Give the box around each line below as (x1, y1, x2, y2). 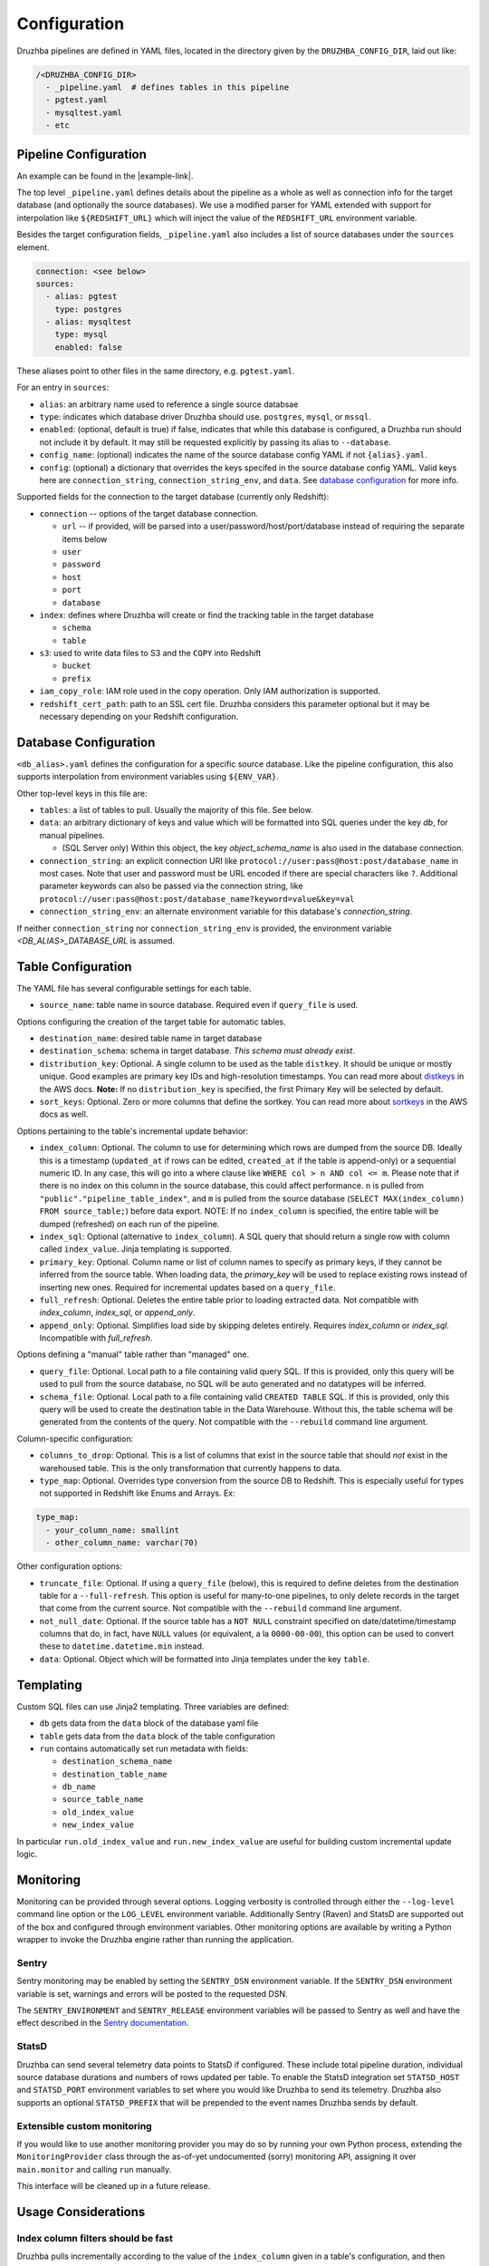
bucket (62, 661, 91, 671)
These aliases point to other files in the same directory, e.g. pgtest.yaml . (16, 365, 295, 376)
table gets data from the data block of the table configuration (39, 1730, 275, 1741)
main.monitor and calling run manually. (16, 2164, 172, 2174)
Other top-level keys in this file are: (16, 788, 148, 799)
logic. (16, 1849, 38, 1860)
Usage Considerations (16, 2203, 146, 2220)
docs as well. (39, 1109, 89, 1119)
